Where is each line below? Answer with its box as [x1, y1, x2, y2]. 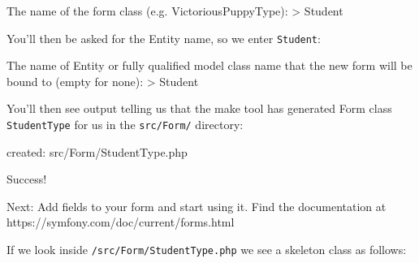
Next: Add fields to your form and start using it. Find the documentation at [6, 197, 387, 214]
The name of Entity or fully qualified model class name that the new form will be [6, 57, 413, 74]
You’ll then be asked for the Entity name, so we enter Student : [6, 29, 321, 46]
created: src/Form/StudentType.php [6, 143, 188, 160]
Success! [6, 170, 47, 188]
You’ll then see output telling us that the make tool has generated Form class [6, 100, 392, 117]
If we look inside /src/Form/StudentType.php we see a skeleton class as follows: [6, 241, 407, 258]
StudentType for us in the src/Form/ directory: [6, 116, 244, 133]
